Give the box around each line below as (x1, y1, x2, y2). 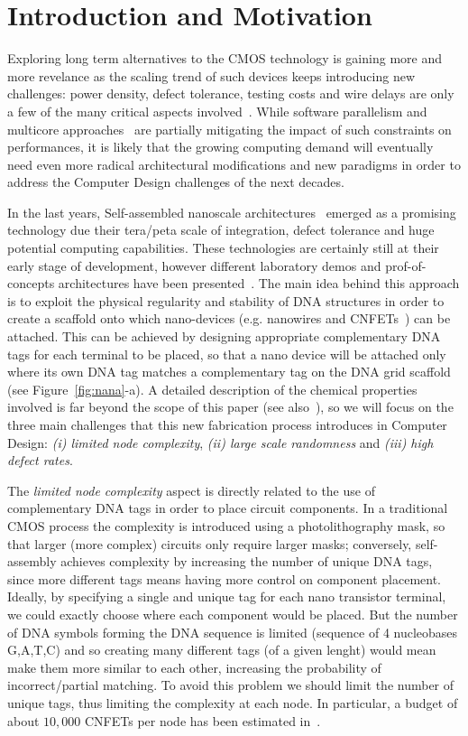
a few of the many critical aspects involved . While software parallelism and (7, 101, 427, 120)
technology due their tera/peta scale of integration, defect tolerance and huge (7, 220, 435, 239)
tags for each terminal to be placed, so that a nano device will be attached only (7, 344, 446, 363)
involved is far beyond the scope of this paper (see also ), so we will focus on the (7, 397, 454, 416)
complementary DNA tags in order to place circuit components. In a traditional (7, 498, 448, 517)
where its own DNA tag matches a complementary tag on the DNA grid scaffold (7, 362, 451, 381)
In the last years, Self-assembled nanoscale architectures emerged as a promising (7, 202, 456, 221)
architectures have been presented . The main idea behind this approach (58, 274, 460, 293)
